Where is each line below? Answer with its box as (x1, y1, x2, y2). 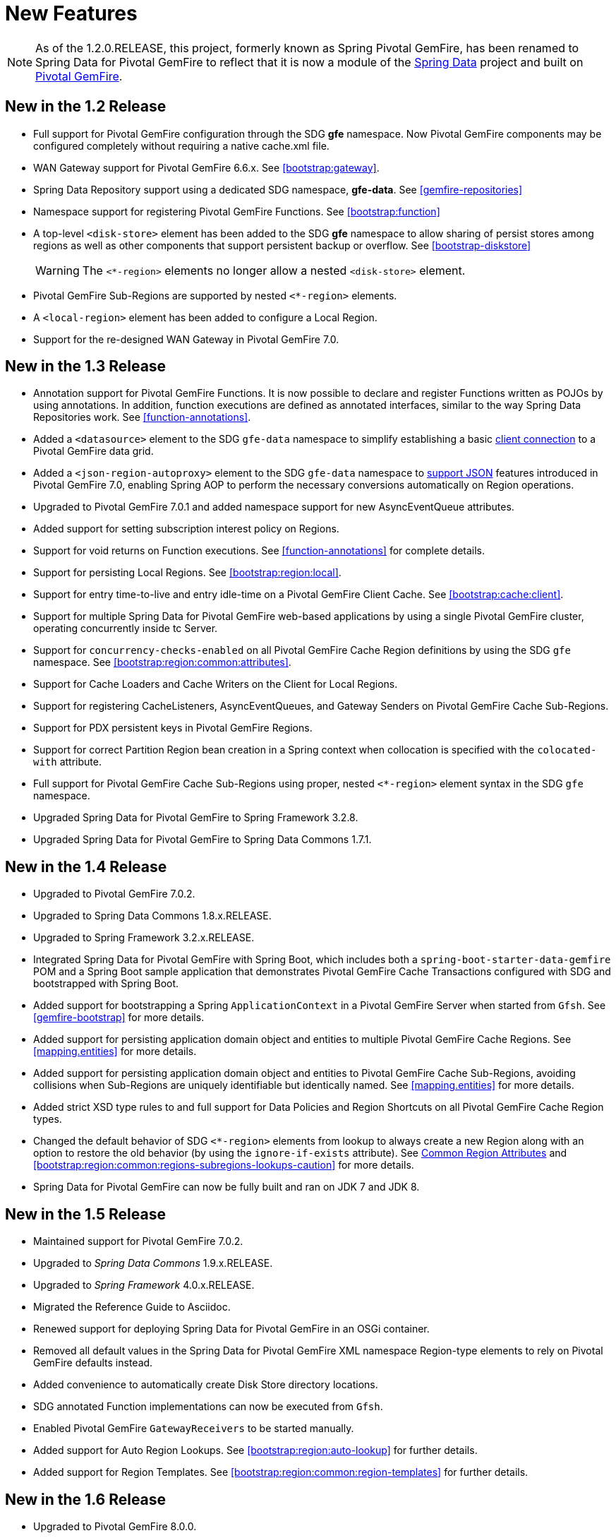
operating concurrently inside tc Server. (33, 622, 218, 635)
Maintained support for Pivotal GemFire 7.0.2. (33, 1235, 243, 1248)
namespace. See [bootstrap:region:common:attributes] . (33, 656, 291, 669)
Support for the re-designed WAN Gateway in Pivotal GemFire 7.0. (33, 333, 339, 345)
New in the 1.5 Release (5, 1205, 166, 1223)
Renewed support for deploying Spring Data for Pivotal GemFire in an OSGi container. (33, 1323, 430, 1335)
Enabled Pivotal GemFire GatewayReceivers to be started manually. (33, 1422, 354, 1435)
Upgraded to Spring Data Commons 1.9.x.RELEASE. (33, 1257, 273, 1270)
